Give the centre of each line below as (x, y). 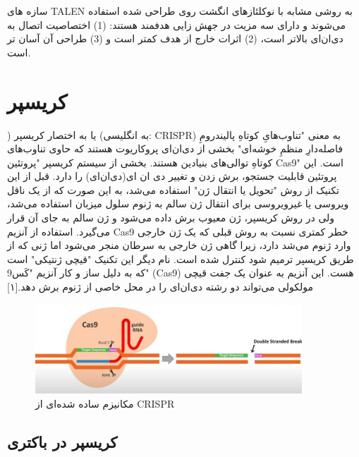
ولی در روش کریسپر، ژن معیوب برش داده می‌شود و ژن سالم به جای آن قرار (171, 218)
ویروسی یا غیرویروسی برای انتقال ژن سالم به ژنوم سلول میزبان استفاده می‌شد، (178, 203)
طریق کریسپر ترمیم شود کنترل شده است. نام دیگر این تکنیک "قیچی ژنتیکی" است (181, 258)
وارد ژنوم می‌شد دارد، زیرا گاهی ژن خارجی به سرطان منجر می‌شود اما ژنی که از (179, 245)
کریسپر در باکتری (62, 442)
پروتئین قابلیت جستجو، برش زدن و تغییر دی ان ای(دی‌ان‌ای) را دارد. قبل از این (172, 176)
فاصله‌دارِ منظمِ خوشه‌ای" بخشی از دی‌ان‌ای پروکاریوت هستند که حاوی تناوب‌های (175, 148)
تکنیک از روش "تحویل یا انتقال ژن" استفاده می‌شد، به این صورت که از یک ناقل (173, 189)
